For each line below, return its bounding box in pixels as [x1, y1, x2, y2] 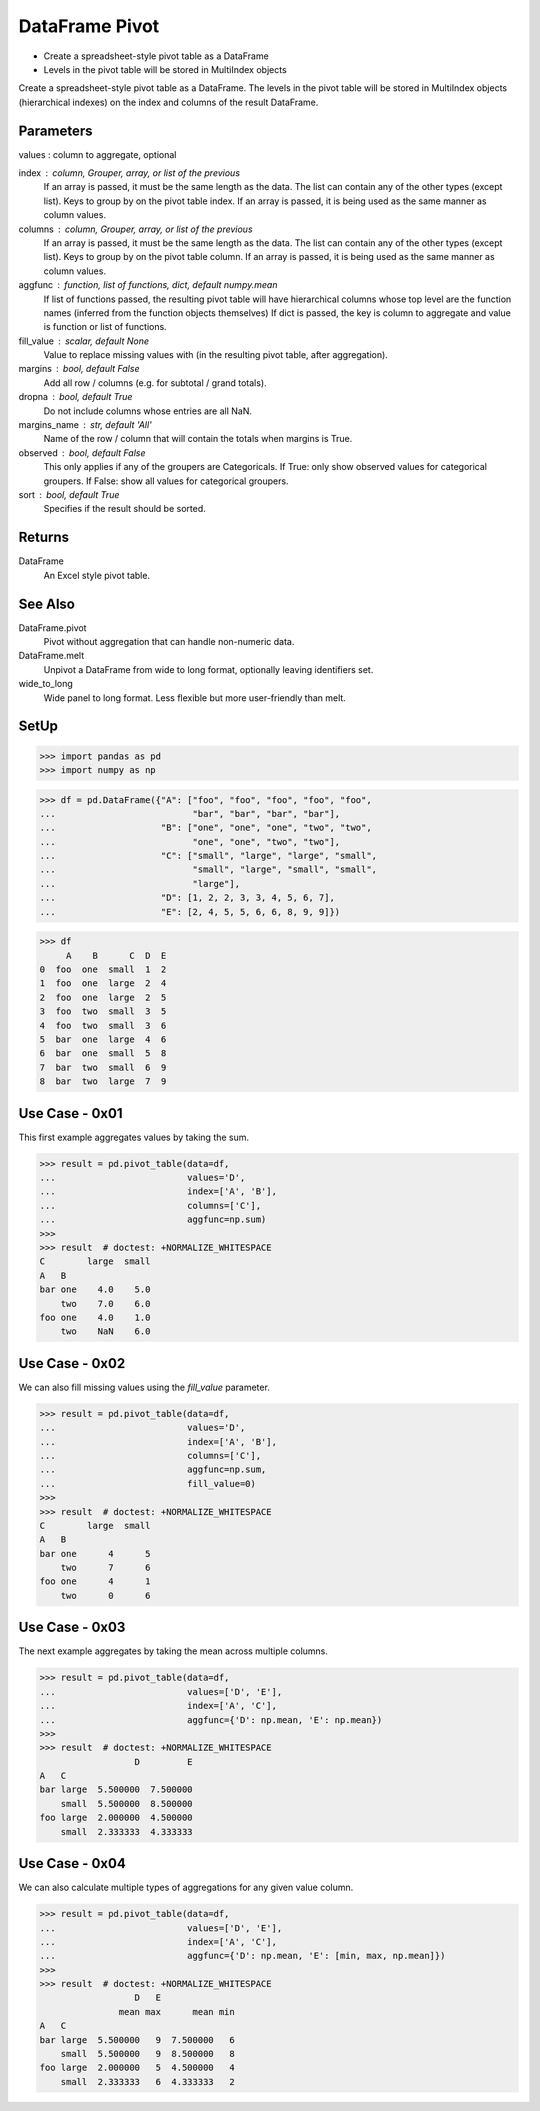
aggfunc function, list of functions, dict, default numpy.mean [18, 279, 278, 291]
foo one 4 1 [39, 1576, 151, 1587]
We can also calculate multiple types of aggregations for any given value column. [18, 1881, 354, 1894]
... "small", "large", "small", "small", [39, 864, 378, 875]
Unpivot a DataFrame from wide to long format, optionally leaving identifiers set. [43, 663, 374, 675]
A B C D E [65, 950, 167, 961]
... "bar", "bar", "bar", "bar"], [39, 808, 341, 819]
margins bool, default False [18, 363, 140, 375]
